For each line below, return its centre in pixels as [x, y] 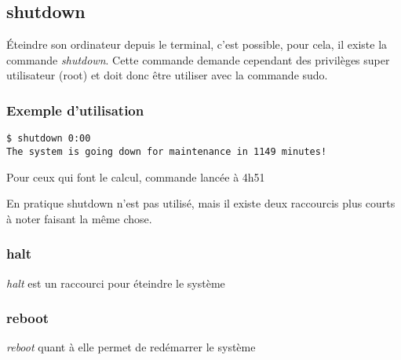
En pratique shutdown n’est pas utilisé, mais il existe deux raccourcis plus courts [201, 203]
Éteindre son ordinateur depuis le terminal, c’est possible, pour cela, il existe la [197, 44]
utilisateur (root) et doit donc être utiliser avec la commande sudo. [167, 75]
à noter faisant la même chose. [79, 218]
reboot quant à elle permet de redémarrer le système [131, 347]
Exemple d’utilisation [75, 110]
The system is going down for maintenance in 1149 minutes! [167, 151]
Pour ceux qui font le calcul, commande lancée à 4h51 [136, 176]
